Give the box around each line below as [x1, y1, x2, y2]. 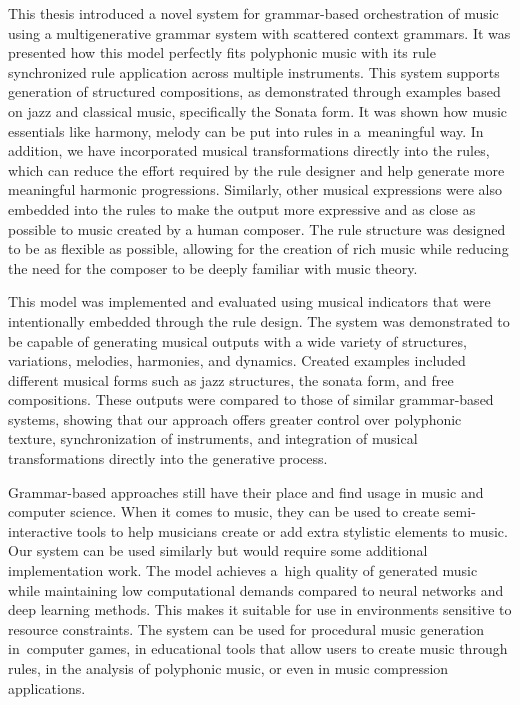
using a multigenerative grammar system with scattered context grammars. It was [8, 22, 511, 43]
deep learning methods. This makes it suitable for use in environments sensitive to [8, 599, 512, 620]
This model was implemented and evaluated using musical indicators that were [8, 291, 491, 312]
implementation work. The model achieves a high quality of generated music [8, 560, 478, 581]
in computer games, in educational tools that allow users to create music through [8, 638, 508, 659]
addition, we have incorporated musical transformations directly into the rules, [8, 140, 490, 161]
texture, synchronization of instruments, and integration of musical [8, 428, 418, 449]
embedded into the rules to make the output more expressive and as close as [8, 198, 476, 219]
